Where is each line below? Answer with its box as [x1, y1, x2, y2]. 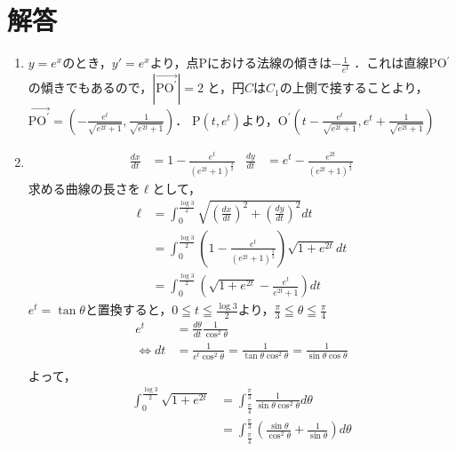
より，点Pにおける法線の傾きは [149, 53, 332, 72]
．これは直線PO [354, 53, 447, 72]
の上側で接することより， [279, 78, 428, 97]
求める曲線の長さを [28, 178, 140, 197]
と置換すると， [84, 300, 172, 319]
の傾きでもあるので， [28, 78, 153, 97]
